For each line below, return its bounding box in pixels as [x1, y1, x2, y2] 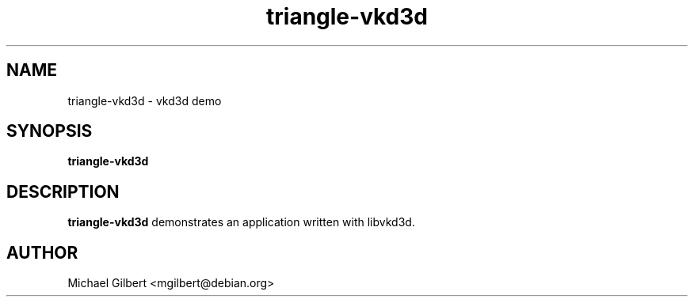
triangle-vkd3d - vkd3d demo [67, 93, 222, 108]
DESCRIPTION [6, 181, 120, 202]
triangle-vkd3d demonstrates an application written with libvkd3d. [67, 215, 415, 229]
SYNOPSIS [6, 121, 93, 142]
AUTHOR [6, 242, 78, 263]
